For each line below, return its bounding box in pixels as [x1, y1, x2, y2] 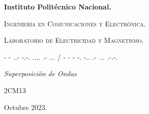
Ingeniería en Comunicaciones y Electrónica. [4, 18, 146, 28]
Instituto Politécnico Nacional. [4, 1, 112, 11]
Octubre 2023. [4, 102, 47, 112]
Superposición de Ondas [4, 68, 77, 79]
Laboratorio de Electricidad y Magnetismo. [4, 35, 144, 45]
